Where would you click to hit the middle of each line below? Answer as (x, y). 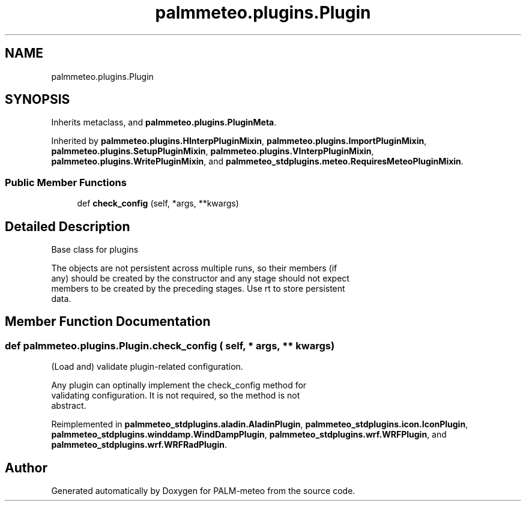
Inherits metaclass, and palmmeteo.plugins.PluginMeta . (164, 122)
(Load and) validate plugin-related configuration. (147, 367)
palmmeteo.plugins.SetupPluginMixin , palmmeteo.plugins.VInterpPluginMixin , (213, 151)
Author (26, 468)
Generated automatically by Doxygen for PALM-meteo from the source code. (203, 491)
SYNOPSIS (38, 100)
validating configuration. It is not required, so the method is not (176, 396)
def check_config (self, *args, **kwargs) (158, 203)
